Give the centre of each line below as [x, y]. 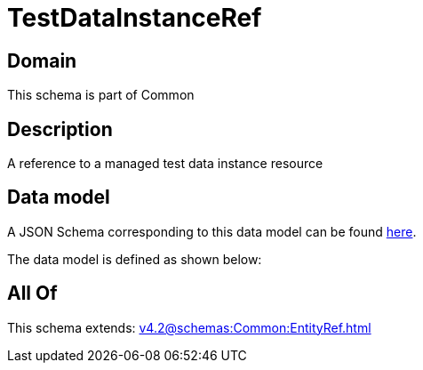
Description [60, 129]
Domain [42, 60]
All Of [32, 294]
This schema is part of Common [101, 95]
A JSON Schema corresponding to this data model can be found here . [212, 231]
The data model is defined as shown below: [135, 259]
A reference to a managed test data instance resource [165, 164]
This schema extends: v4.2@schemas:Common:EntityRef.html [189, 327]
